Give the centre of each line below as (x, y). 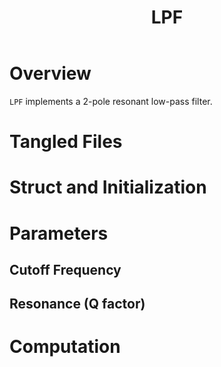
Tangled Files (66, 142)
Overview (50, 73)
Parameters (59, 233)
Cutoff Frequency (65, 269)
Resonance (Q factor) (77, 304)
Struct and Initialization (108, 187)
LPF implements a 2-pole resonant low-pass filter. (111, 101)
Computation (65, 347)
